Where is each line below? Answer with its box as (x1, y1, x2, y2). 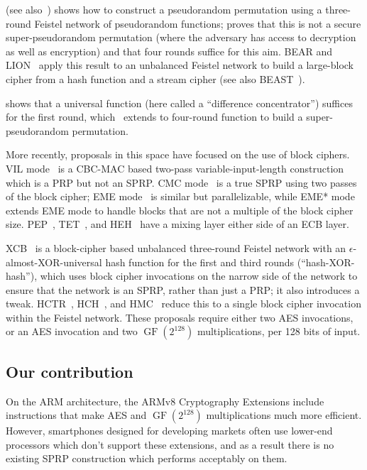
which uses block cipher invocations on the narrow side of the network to (40, 268, 358, 283)
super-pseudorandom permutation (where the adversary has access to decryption (6, 30, 356, 45)
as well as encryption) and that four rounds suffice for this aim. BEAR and (6, 43, 333, 58)
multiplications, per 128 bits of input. (197, 324, 361, 339)
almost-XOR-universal (6, 254, 102, 269)
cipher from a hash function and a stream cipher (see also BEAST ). (6, 71, 305, 86)
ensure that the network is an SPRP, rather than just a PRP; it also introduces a (6, 282, 360, 297)
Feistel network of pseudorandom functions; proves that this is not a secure (34, 16, 361, 31)
